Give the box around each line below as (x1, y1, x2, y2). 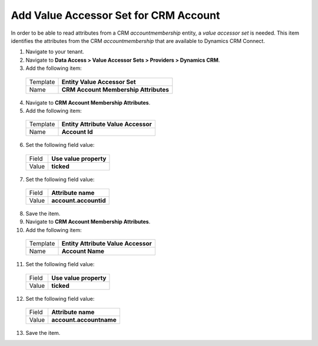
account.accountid (51, 197, 106, 205)
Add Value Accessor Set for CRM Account (11, 9, 220, 22)
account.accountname (51, 316, 117, 324)
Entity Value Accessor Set (61, 78, 136, 86)
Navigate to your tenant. (25, 48, 85, 55)
